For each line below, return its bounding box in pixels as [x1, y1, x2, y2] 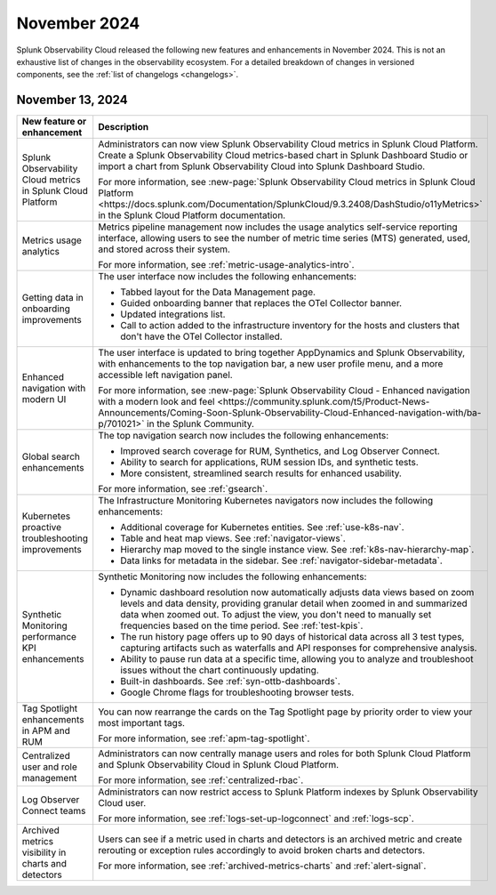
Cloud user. [98, 797, 147, 810]
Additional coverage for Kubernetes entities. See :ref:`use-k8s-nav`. [120, 521, 404, 534]
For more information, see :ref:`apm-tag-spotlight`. [98, 732, 310, 745]
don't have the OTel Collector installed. [120, 330, 284, 343]
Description [98, 121, 149, 133]
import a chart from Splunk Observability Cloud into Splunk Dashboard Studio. [98, 160, 426, 173]
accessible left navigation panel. [98, 369, 233, 382]
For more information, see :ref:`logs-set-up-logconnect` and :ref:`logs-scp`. [98, 812, 415, 825]
